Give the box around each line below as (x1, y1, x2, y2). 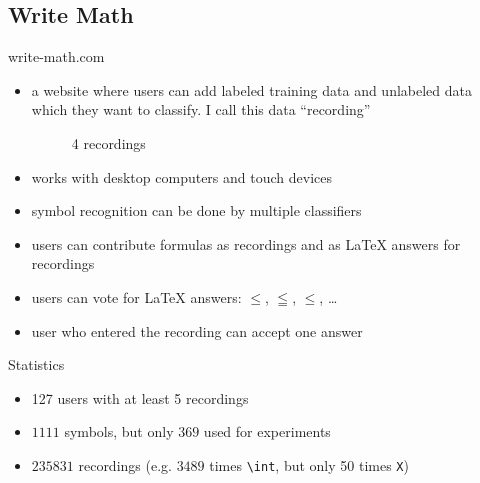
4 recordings (71, 132, 146, 153)
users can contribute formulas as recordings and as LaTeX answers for (31, 233, 461, 254)
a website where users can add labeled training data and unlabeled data (31, 79, 472, 100)
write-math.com (8, 46, 105, 67)
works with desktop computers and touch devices (31, 166, 332, 187)
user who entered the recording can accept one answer (31, 320, 363, 341)
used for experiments (203, 421, 331, 442)
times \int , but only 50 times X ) (209, 454, 409, 475)
